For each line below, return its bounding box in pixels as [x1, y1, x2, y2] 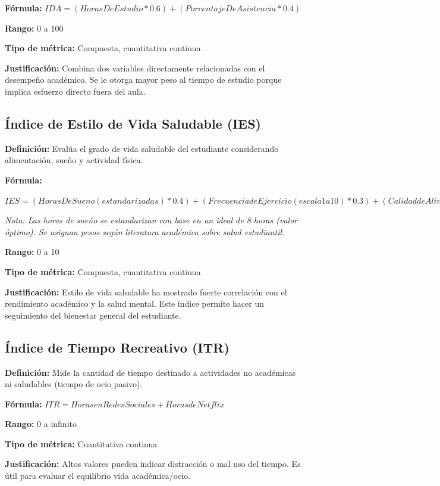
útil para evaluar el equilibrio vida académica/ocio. [5, 469, 191, 482]
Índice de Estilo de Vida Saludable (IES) [5, 114, 261, 132]
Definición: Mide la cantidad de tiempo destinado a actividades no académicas [5, 366, 296, 378]
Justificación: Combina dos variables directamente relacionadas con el [5, 61, 265, 74]
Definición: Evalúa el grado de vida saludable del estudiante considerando [5, 142, 279, 154]
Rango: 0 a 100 [5, 21, 64, 34]
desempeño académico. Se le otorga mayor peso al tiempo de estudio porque [5, 73, 282, 86]
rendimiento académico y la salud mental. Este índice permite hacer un [5, 297, 265, 310]
